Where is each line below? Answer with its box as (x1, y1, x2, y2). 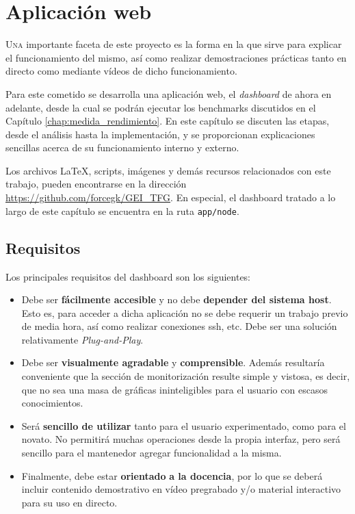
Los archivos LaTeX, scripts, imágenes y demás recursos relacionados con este (5, 163, 331, 177)
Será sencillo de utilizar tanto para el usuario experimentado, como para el (21, 418, 346, 433)
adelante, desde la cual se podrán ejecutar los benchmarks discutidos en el (5, 100, 316, 114)
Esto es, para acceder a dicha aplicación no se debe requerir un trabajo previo (21, 305, 348, 320)
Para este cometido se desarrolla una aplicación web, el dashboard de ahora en (5, 86, 332, 101)
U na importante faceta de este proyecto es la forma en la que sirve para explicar (5, 37, 342, 51)
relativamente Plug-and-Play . (21, 332, 144, 346)
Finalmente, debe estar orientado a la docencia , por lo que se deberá (21, 468, 323, 483)
